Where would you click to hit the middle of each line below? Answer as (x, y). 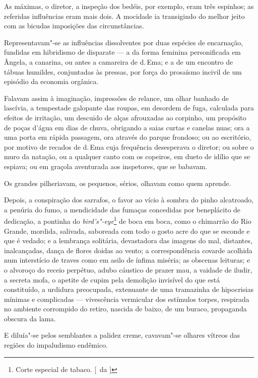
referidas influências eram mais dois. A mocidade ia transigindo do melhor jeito (125, 16)
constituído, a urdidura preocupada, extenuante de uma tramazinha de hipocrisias (129, 289)
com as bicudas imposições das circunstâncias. (74, 26)
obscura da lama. (30, 318)
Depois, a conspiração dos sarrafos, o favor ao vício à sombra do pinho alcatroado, (129, 200)
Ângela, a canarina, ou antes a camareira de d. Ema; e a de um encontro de (119, 61)
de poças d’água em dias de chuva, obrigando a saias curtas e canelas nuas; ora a (127, 127)
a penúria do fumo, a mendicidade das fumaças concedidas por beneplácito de (122, 209)
